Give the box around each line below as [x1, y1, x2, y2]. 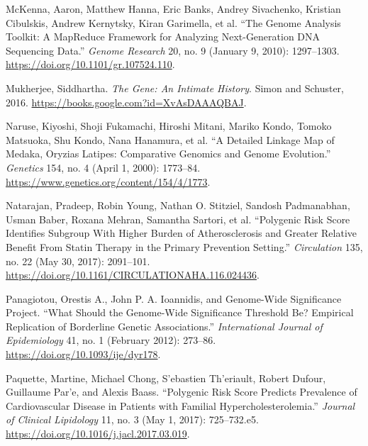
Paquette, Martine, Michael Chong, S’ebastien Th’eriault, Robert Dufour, [6, 370, 326, 385]
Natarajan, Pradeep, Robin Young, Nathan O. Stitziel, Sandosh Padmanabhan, [6, 198, 350, 213]
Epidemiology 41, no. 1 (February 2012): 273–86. [6, 333, 216, 347]
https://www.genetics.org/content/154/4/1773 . [6, 174, 211, 189]
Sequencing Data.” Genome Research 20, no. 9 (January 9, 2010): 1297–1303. [6, 43, 340, 57]
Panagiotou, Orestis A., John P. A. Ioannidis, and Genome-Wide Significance [6, 291, 342, 306]
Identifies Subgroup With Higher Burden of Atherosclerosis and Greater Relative [6, 225, 357, 240]
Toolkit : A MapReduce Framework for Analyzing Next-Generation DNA [6, 29, 320, 44]
